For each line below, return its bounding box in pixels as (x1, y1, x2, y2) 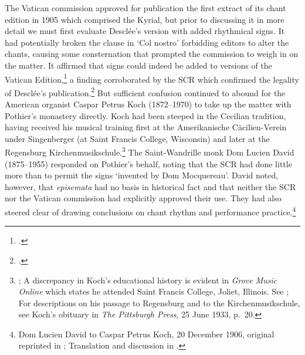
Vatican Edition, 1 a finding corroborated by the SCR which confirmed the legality (5, 71, 299, 85)
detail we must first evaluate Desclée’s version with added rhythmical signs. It (5, 25, 285, 37)
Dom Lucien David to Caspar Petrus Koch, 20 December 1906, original (18, 327, 274, 340)
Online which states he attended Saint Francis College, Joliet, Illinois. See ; (18, 285, 289, 297)
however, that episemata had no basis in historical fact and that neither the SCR (5, 180, 296, 192)
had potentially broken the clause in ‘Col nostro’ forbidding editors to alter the (5, 36, 289, 48)
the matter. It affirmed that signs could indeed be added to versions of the (5, 59, 272, 71)
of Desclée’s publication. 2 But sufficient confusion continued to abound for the (5, 84, 286, 99)
